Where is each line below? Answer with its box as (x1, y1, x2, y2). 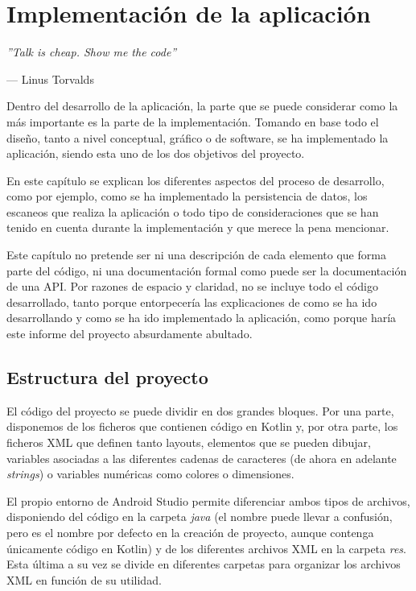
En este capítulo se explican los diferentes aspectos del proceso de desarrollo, (6, 172, 385, 188)
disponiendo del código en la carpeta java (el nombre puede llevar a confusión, (6, 508, 393, 525)
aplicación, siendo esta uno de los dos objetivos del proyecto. (6, 145, 305, 162)
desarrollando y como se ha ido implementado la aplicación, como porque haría (6, 309, 397, 326)
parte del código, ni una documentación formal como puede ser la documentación (6, 262, 407, 279)
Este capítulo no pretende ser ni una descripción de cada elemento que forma (6, 246, 386, 263)
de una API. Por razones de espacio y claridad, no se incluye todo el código (6, 278, 378, 295)
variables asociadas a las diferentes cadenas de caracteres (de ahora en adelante (6, 449, 397, 466)
